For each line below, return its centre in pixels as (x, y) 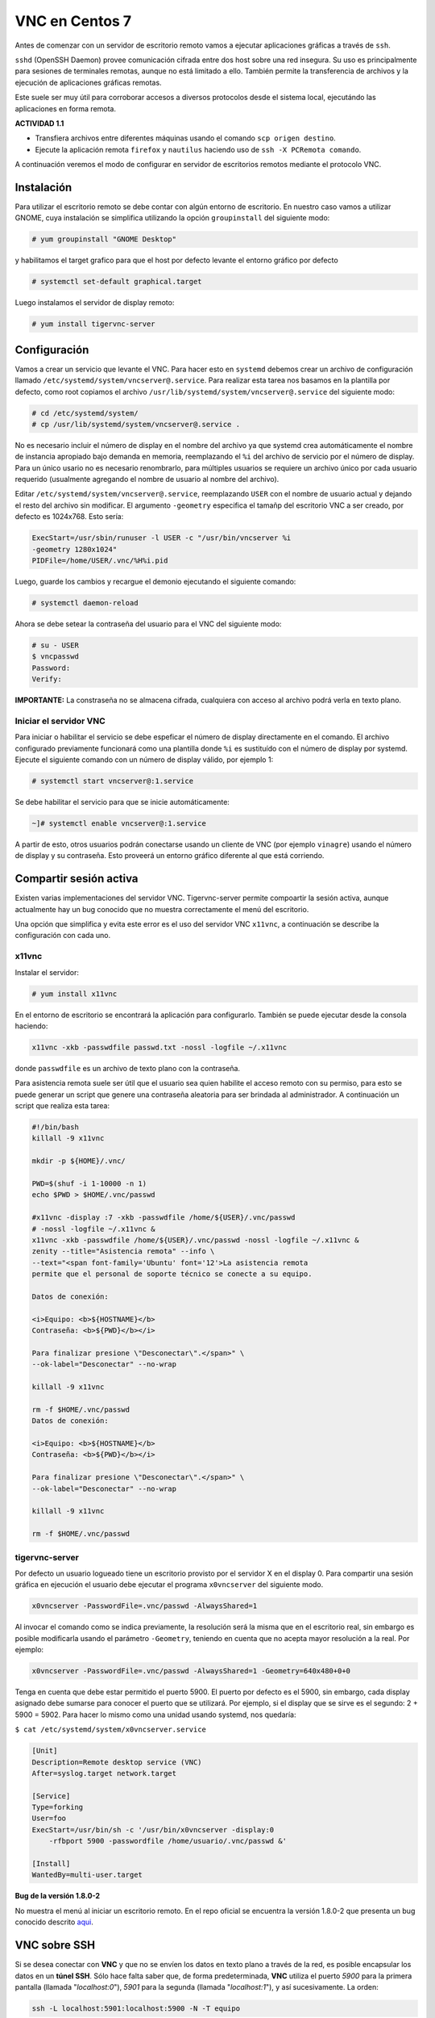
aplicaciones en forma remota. (66, 108)
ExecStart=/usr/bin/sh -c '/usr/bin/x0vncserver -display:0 (153, 1830)
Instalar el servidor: (47, 972)
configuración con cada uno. (63, 936)
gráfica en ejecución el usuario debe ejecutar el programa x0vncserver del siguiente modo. (169, 1585)
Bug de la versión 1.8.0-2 (58, 1896)
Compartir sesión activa (77, 879)
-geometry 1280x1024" (75, 549)
